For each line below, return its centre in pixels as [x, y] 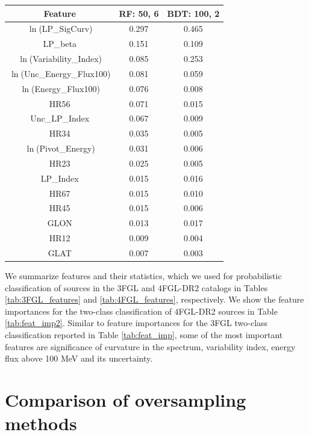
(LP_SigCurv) [66, 29]
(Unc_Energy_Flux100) [66, 73]
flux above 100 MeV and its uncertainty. [79, 358]
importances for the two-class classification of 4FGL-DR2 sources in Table [141, 311]
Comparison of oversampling [126, 400]
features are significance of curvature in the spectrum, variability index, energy [150, 346]
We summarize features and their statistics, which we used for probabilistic [143, 276]
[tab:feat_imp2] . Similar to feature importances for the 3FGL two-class [136, 323]
